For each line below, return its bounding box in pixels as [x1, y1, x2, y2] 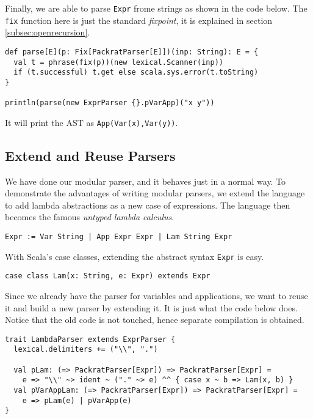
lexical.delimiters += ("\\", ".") [13, 345, 158, 354]
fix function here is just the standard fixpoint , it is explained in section [5, 13, 273, 26]
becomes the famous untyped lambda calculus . [5, 210, 174, 223]
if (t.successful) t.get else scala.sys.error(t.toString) [13, 68, 259, 77]
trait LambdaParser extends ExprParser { [5, 335, 176, 344]
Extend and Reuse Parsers [5, 146, 176, 165]
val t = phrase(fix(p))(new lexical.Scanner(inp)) [13, 57, 223, 67]
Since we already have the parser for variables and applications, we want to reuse [5, 289, 308, 302]
